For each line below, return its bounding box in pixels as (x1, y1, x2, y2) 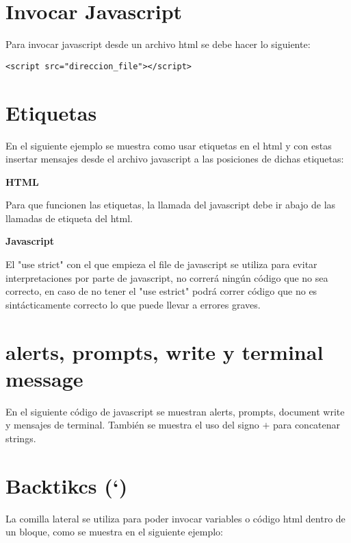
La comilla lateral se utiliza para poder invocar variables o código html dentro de (5, 511, 346, 525)
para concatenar (272, 418, 341, 432)
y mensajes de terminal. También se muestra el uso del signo (5, 418, 259, 432)
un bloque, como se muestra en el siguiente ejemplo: (5, 524, 223, 539)
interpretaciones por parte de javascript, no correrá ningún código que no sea (5, 270, 328, 285)
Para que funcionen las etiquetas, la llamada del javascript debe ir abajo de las (5, 197, 336, 212)
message (5, 364, 83, 392)
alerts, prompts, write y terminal (5, 337, 324, 365)
